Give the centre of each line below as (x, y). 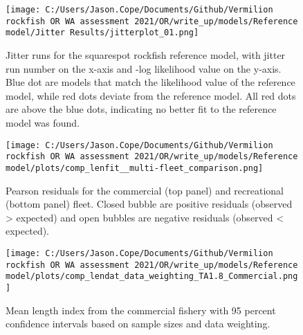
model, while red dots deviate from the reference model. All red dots (151, 95)
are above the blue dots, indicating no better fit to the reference (141, 109)
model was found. (43, 122)
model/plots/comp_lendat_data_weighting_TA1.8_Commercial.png (152, 277)
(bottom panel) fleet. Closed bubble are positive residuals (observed (149, 204)
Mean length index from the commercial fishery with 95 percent (141, 310)
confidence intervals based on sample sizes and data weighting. (138, 324)
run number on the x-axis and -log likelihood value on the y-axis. (144, 68)
